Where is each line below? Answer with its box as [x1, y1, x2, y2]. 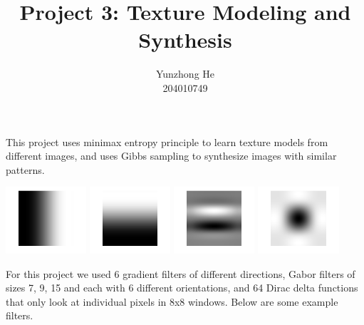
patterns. [6, 162, 45, 177]
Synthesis [138, 25, 232, 54]
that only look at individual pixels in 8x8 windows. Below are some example [6, 294, 338, 309]
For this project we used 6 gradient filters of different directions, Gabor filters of [6, 266, 355, 281]
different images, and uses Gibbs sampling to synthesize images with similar [6, 148, 337, 163]
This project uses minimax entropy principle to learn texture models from [6, 134, 328, 149]
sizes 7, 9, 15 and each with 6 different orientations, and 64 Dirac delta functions [6, 280, 358, 295]
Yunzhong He [155, 66, 215, 81]
